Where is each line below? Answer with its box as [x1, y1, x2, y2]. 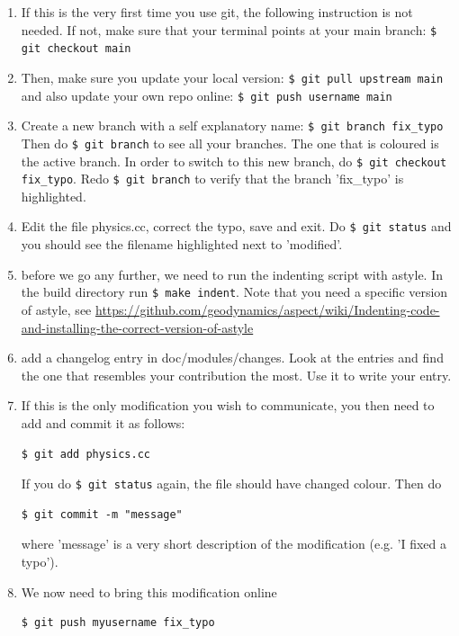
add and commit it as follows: [21, 413, 185, 432]
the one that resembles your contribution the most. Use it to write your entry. [21, 365, 452, 384]
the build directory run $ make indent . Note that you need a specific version [21, 282, 448, 301]
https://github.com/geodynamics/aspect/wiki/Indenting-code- [94, 300, 440, 318]
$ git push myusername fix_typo [21, 616, 215, 630]
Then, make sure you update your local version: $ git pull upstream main [21, 67, 444, 86]
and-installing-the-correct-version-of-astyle [21, 318, 254, 336]
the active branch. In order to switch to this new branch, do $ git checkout [21, 151, 447, 170]
